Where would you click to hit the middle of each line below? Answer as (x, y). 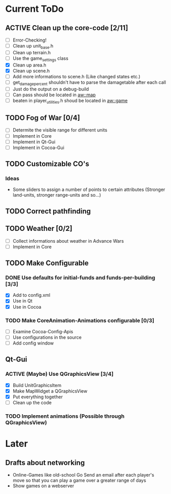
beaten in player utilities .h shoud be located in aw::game (70, 101)
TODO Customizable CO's (47, 164)
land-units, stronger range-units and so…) (57, 195)
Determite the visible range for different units (60, 130)
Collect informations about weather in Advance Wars (68, 241)
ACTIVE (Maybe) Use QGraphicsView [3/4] (59, 374)
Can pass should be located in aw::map (54, 95)
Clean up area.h (29, 65)
